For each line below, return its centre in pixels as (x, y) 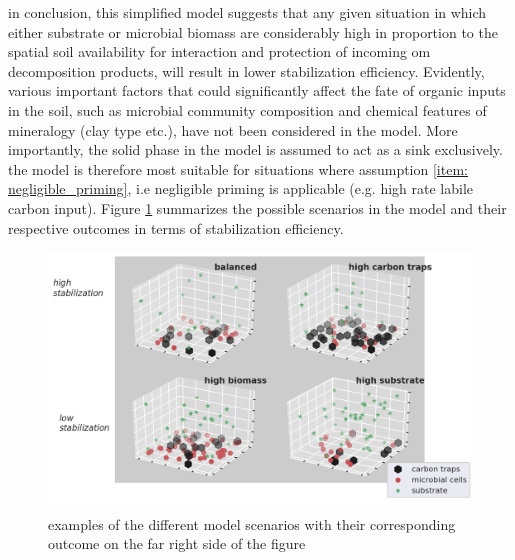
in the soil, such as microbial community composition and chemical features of (247, 109)
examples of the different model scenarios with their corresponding (252, 523)
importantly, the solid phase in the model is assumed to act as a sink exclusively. (255, 149)
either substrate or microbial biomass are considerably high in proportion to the (253, 31)
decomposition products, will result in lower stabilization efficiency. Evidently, (246, 70)
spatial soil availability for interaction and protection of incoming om (219, 51)
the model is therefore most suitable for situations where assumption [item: (238, 168)
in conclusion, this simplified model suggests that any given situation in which (247, 12)
